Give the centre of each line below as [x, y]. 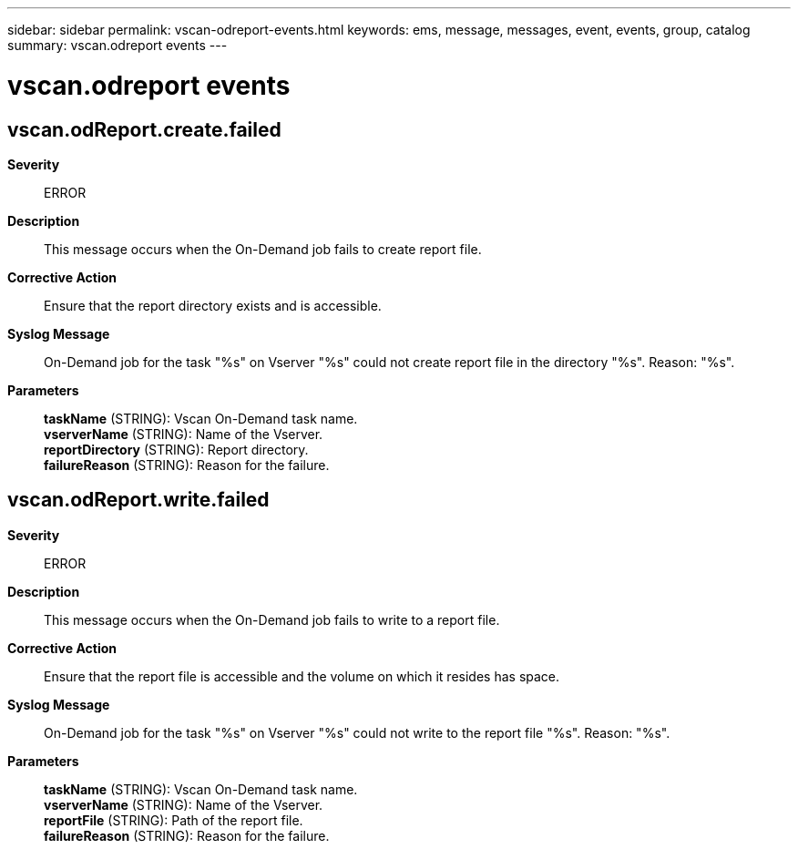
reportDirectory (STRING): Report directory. [176, 449]
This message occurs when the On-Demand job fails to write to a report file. [272, 619]
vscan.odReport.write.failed [138, 500]
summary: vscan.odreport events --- [118, 45]
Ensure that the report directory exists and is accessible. [213, 305]
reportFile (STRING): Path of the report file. [174, 820]
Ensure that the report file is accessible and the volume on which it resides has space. [302, 676]
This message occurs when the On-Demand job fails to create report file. [263, 249]
